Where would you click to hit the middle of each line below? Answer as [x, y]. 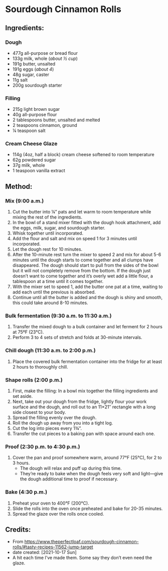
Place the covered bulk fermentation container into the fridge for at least [87, 362]
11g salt [20, 80]
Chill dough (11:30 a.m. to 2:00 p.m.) [51, 350]
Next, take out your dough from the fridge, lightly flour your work [79, 402]
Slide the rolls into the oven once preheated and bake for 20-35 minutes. [88, 508]
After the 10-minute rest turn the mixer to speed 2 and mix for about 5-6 [87, 255]
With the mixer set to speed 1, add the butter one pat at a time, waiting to [88, 287]
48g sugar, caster [31, 75]
